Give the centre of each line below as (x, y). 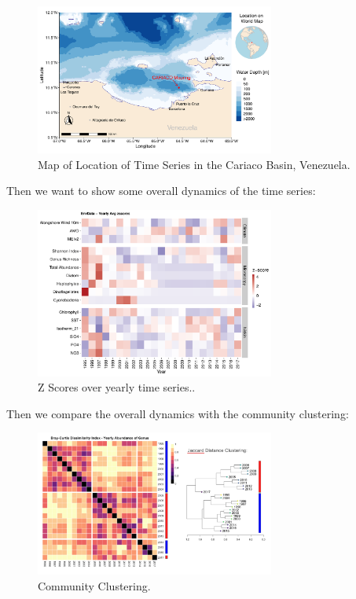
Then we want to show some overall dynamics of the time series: (161, 191)
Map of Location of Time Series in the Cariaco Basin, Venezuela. (194, 164)
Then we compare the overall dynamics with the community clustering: (178, 413)
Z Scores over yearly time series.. (117, 387)
